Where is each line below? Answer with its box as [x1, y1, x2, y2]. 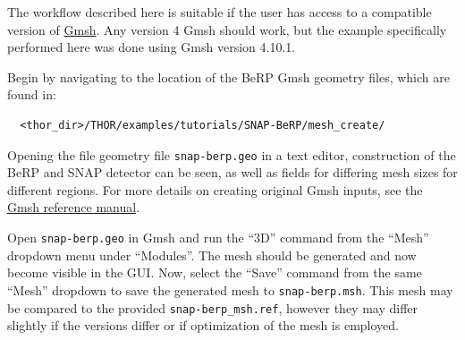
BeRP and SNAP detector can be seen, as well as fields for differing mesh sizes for [7, 163, 458, 182]
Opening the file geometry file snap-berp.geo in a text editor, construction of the [7, 145, 456, 164]
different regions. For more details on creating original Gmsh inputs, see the [7, 180, 423, 199]
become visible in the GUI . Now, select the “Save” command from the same [7, 263, 422, 282]
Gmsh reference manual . [7, 198, 140, 217]
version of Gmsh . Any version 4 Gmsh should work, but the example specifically [7, 20, 447, 38]
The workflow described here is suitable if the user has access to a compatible [7, 3, 432, 21]
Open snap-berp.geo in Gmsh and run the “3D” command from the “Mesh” [7, 228, 429, 246]
